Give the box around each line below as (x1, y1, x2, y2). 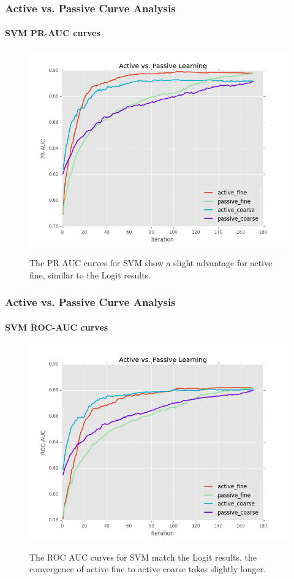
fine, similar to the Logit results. (29, 268, 151, 281)
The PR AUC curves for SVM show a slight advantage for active (29, 256, 273, 269)
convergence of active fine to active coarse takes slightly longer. (29, 562, 266, 575)
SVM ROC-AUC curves (5, 320, 108, 333)
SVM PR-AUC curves (5, 26, 100, 39)
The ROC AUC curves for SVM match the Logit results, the (29, 550, 257, 563)
